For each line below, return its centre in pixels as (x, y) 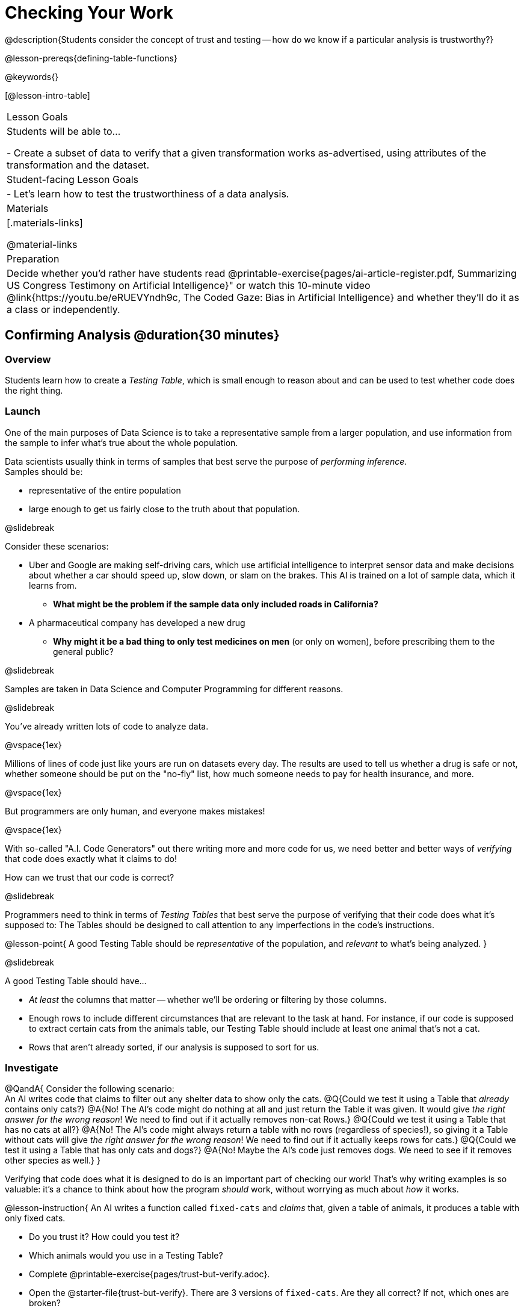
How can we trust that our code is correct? (90, 877)
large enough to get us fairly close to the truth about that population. (165, 509)
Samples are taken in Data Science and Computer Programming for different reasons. (174, 689)
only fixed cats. (35, 1218)
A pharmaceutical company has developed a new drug (137, 622)
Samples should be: (44, 471)
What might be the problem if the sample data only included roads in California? (216, 604)
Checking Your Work (89, 13)
